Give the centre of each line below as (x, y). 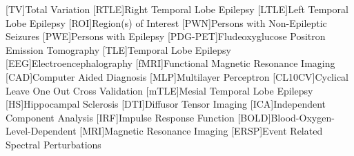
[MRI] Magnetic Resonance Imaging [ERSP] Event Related (201, 131)
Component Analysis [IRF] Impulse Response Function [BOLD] (138, 117)
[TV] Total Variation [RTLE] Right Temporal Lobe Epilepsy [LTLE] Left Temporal (177, 9)
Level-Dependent (41, 131)
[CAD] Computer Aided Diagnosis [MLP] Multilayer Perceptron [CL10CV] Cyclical (177, 76)
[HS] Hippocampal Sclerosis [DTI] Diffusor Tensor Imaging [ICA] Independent (166, 104)
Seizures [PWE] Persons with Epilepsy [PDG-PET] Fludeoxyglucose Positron (166, 36)
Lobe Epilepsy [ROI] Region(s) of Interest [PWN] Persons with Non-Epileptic (166, 22)
